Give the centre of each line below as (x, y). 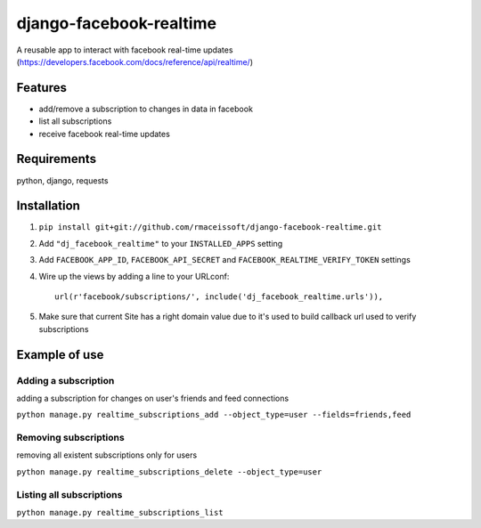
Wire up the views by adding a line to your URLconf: (134, 276)
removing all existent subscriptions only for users (107, 455)
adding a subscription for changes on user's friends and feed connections (153, 398)
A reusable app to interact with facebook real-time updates (125, 50)
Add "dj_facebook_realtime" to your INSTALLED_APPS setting (161, 243)
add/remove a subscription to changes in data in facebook (146, 109)
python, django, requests (62, 180)
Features (41, 88)
